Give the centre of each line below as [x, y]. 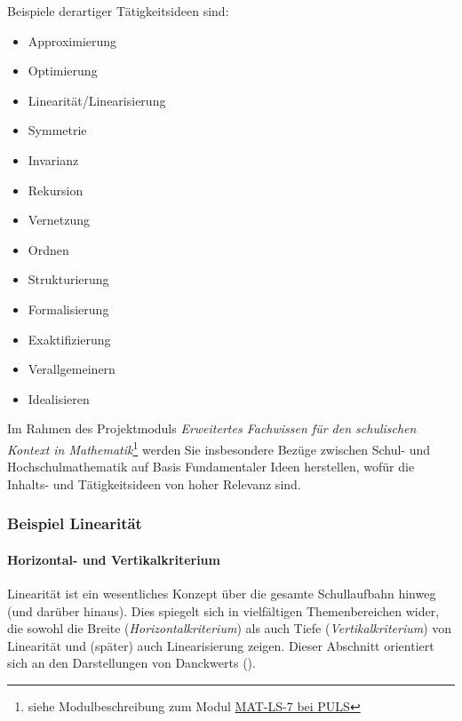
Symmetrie [57, 130]
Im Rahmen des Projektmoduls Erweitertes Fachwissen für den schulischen [212, 428]
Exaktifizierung [69, 339]
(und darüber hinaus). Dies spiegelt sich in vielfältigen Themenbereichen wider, [223, 610]
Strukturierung [68, 279]
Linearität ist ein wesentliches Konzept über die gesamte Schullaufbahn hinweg [222, 593]
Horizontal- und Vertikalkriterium [114, 559]
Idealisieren [59, 398]
